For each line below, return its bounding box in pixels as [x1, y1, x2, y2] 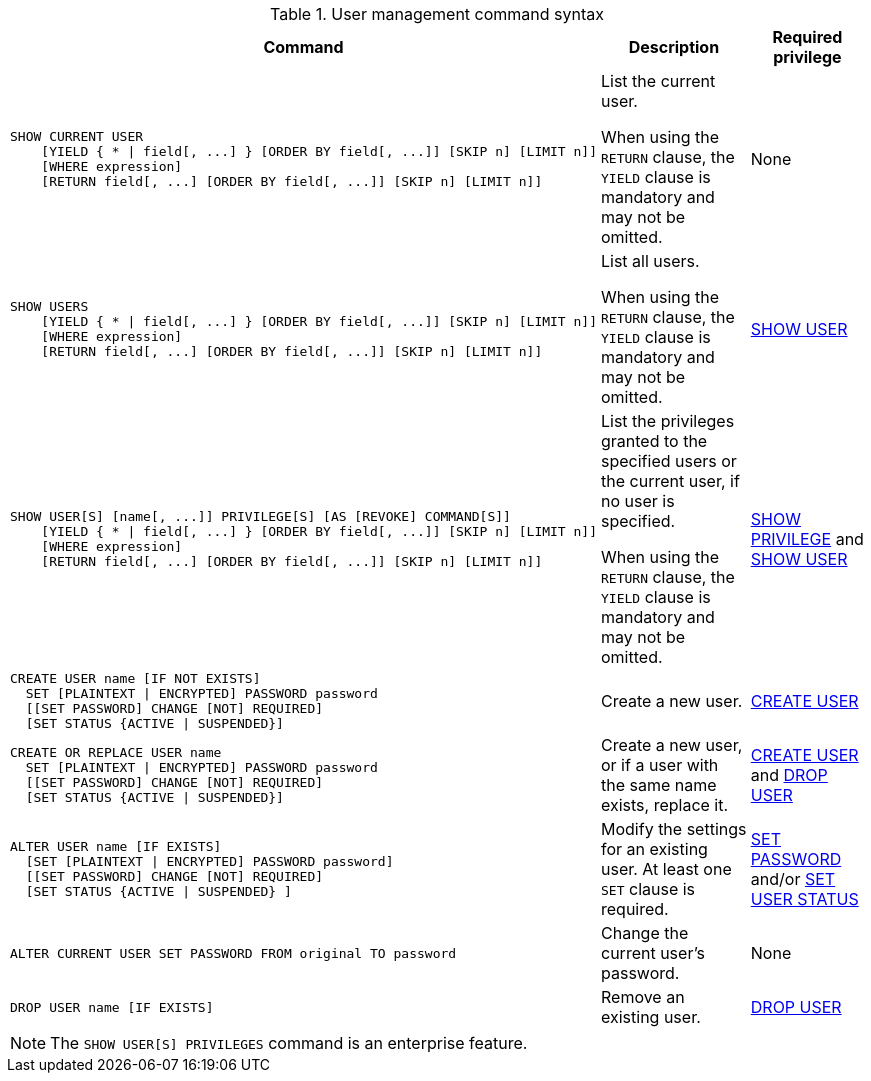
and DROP [750, 765, 828, 785]
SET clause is [601, 879, 696, 899]
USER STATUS [750, 889, 859, 909]
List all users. [601, 251, 700, 271]
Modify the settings [601, 819, 747, 839]
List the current [601, 71, 716, 91]
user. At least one [601, 859, 732, 879]
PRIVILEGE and [750, 529, 864, 549]
